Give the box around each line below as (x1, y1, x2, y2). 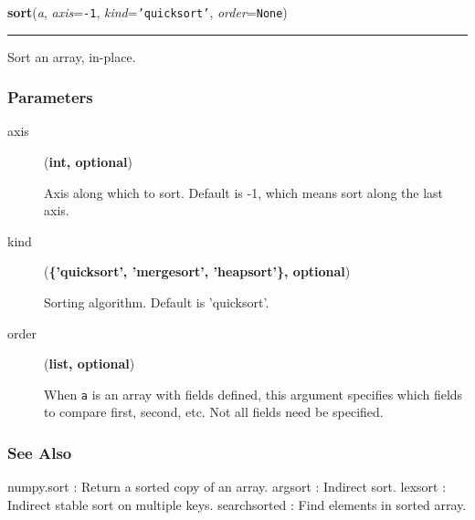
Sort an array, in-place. (7, 47, 136, 66)
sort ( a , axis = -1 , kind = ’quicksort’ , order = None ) (7, 3, 288, 21)
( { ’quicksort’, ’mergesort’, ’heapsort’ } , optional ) (44, 262, 351, 281)
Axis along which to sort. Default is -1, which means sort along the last (44, 182, 444, 202)
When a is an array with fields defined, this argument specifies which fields (44, 384, 463, 403)
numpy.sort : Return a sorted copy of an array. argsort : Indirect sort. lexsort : (7, 477, 447, 496)
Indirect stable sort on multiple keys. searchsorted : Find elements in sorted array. (7, 494, 467, 514)
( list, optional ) (44, 354, 135, 373)
